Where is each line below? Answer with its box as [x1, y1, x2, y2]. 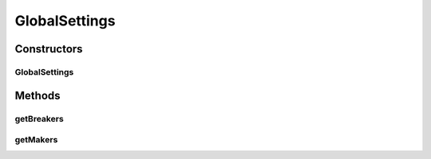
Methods [14, 88, 61, 103]
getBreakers [14, 113, 64, 124]
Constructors [14, 42, 83, 56]
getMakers [14, 134, 58, 145]
